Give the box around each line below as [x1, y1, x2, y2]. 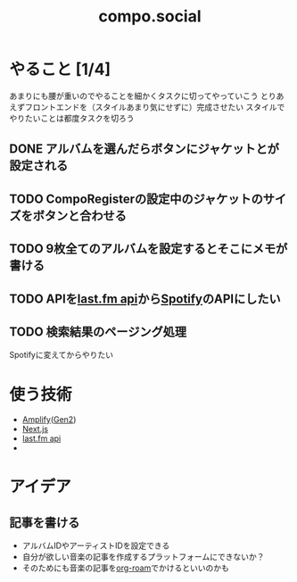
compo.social [97, 6, 202, 27]
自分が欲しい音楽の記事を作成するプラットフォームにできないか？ [21, 552, 265, 562]
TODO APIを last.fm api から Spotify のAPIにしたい [9, 291, 281, 306]
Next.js [21, 424, 49, 435]
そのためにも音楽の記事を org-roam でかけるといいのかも [21, 562, 229, 573]
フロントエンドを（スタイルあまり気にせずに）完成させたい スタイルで [24, 101, 285, 112]
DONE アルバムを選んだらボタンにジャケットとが [9, 141, 279, 157]
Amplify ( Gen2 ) [21, 414, 77, 425]
